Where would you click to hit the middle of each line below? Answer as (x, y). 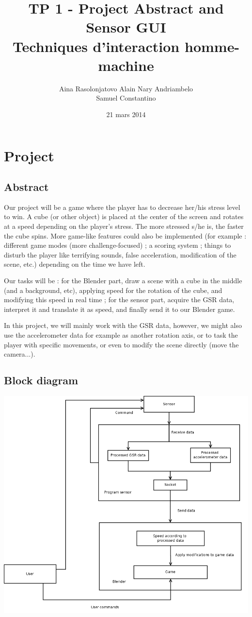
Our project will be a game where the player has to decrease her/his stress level (122, 207)
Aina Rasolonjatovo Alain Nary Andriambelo (126, 88)
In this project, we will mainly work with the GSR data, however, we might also (123, 325)
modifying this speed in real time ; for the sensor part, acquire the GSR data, (119, 300)
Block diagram (41, 380)
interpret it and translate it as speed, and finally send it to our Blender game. (119, 309)
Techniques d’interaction (96, 46)
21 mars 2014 (126, 114)
